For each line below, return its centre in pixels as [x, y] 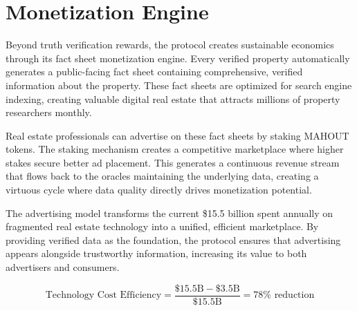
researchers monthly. [49, 112]
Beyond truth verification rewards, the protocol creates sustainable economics [170, 45]
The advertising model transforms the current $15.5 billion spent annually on [170, 213]
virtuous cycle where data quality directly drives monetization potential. [159, 190]
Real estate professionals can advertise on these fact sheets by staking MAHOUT [177, 135]
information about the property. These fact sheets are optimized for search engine [179, 85]
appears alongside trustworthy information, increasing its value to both [156, 253]
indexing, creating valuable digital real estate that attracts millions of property [173, 98]
